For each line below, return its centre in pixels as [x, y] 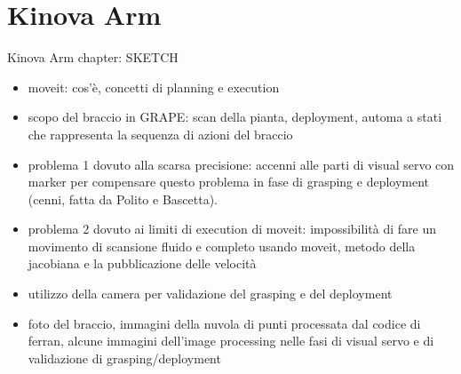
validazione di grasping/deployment [124, 358]
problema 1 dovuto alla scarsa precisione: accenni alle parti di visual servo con [241, 164]
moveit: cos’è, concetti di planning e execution [154, 87]
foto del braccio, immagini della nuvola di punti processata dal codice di [224, 323]
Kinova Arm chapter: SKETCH [93, 57]
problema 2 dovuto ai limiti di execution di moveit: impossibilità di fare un [232, 229]
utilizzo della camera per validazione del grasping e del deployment [210, 294]
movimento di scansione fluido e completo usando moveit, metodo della [222, 246]
